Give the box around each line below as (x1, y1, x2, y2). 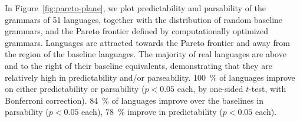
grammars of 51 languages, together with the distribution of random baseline (5, 13, 283, 25)
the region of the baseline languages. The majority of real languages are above (5, 48, 286, 60)
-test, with (249, 83, 286, 95)
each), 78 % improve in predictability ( (81, 105, 223, 118)
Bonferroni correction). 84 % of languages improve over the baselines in (5, 94, 263, 106)
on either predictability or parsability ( (5, 83, 145, 95)
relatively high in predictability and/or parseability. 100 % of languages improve (5, 71, 295, 83)
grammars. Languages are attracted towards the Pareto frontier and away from (5, 36, 290, 48)
